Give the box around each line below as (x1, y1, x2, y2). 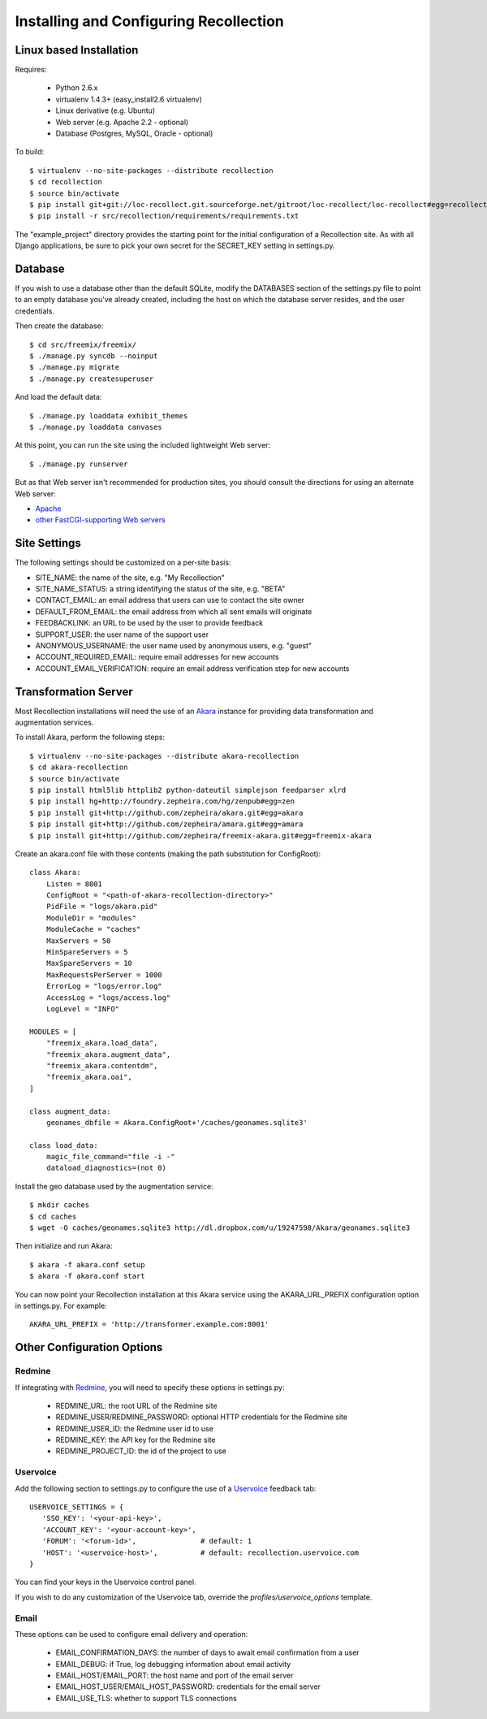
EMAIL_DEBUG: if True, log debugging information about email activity (55, 1659, 291, 1669)
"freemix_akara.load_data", (45, 1038, 158, 1048)
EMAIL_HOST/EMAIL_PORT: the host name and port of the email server (55, 1670, 294, 1681)
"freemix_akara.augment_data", (45, 1050, 171, 1059)
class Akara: (29, 868, 81, 877)
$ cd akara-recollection (29, 763, 128, 772)
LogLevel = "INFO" (45, 1004, 120, 1013)
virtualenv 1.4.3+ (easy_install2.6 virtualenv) (55, 94, 203, 104)
